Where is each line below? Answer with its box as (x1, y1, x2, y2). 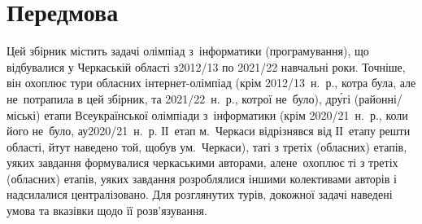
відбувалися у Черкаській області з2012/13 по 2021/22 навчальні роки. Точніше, (7, 58, 406, 75)
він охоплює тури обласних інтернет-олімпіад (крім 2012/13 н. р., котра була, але (7, 74, 416, 91)
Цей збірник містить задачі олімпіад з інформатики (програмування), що (7, 42, 369, 59)
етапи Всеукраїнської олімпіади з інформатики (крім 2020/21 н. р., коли (44, 106, 408, 123)
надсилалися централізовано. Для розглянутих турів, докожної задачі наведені (7, 186, 393, 203)
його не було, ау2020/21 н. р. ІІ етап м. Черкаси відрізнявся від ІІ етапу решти (7, 122, 411, 139)
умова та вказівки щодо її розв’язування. (7, 202, 207, 219)
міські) (7, 106, 41, 123)
